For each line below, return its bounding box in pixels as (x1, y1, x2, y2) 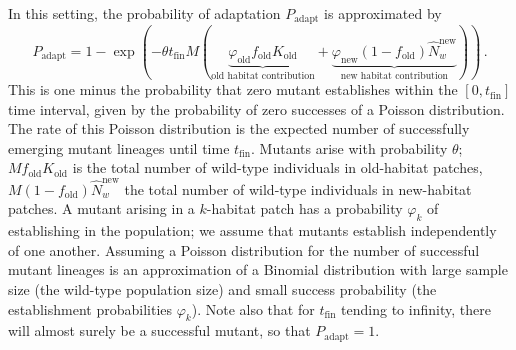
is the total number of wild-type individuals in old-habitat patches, (72, 157, 483, 178)
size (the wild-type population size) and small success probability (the (8, 278, 437, 299)
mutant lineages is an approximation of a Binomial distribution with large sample (8, 259, 508, 280)
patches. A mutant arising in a (8, 198, 195, 219)
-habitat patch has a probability (206, 198, 403, 219)
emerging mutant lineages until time (8, 137, 230, 158)
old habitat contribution (211, 71, 315, 82)
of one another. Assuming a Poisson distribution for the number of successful (8, 239, 480, 260)
